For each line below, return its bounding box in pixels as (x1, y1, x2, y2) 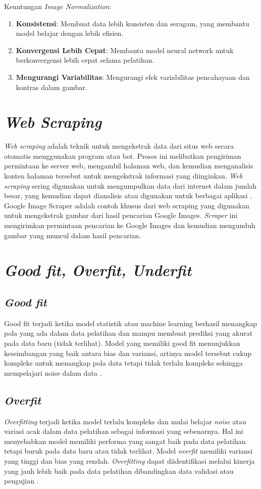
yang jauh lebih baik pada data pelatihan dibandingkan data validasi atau (4, 465, 234, 476)
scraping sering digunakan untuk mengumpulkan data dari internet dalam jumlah (4, 180, 257, 191)
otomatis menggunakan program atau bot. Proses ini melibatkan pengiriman (4, 150, 241, 161)
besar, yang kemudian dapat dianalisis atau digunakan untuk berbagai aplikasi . (4, 190, 252, 201)
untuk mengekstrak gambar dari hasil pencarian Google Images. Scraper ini (4, 210, 238, 220)
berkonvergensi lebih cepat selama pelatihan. (16, 55, 154, 65)
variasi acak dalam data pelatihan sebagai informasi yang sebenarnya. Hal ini (4, 426, 243, 436)
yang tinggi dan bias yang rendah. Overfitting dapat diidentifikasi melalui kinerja (4, 455, 255, 466)
